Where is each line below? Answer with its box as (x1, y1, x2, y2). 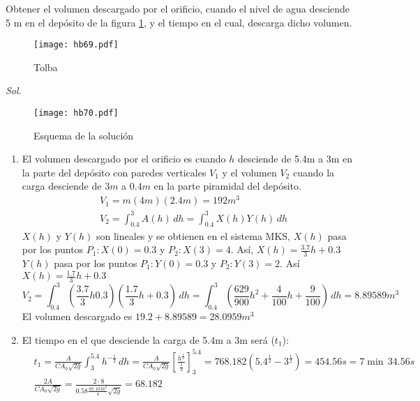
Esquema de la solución (33, 128, 134, 142)
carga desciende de (22, 179, 102, 193)
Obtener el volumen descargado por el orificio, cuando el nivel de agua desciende (6, 1, 350, 15)
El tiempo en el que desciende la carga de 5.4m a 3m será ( (22, 332, 275, 347)
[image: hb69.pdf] (33, 40, 119, 50)
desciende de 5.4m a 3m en (237, 151, 353, 166)
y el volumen (222, 165, 277, 179)
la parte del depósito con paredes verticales (22, 165, 207, 179)
